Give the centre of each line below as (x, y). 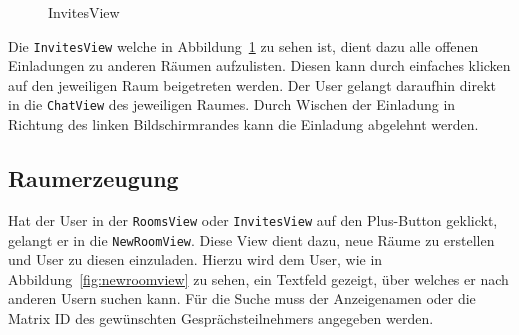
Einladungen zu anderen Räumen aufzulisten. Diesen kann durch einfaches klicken (259, 65)
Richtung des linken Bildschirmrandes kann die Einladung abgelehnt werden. (243, 124)
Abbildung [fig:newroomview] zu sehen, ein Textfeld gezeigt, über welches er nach (258, 278)
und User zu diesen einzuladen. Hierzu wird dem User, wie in (195, 259)
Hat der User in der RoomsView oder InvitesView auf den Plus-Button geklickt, (253, 219)
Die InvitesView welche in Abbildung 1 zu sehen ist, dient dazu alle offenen (243, 45)
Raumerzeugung (93, 178)
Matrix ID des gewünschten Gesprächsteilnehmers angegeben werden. (221, 317)
